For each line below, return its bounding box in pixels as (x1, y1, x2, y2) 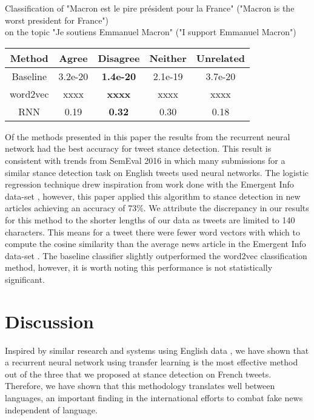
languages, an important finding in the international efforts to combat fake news (5, 391, 303, 404)
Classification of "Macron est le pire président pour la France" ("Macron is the (5, 2, 295, 14)
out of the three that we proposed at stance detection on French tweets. (5, 367, 272, 380)
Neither (149, 50, 187, 65)
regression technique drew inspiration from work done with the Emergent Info (5, 178, 294, 191)
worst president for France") (5, 13, 109, 26)
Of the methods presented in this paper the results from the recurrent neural (5, 130, 290, 143)
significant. (5, 273, 45, 285)
